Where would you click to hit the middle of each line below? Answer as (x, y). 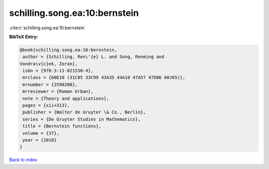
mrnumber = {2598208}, (50, 84)
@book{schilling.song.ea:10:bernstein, (68, 50)
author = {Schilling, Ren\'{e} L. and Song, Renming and (93, 57)
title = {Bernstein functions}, (62, 126)
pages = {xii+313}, (46, 106)
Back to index (23, 160)
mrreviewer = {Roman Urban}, (58, 91)
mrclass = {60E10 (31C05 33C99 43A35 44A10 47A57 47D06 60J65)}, (104, 78)
